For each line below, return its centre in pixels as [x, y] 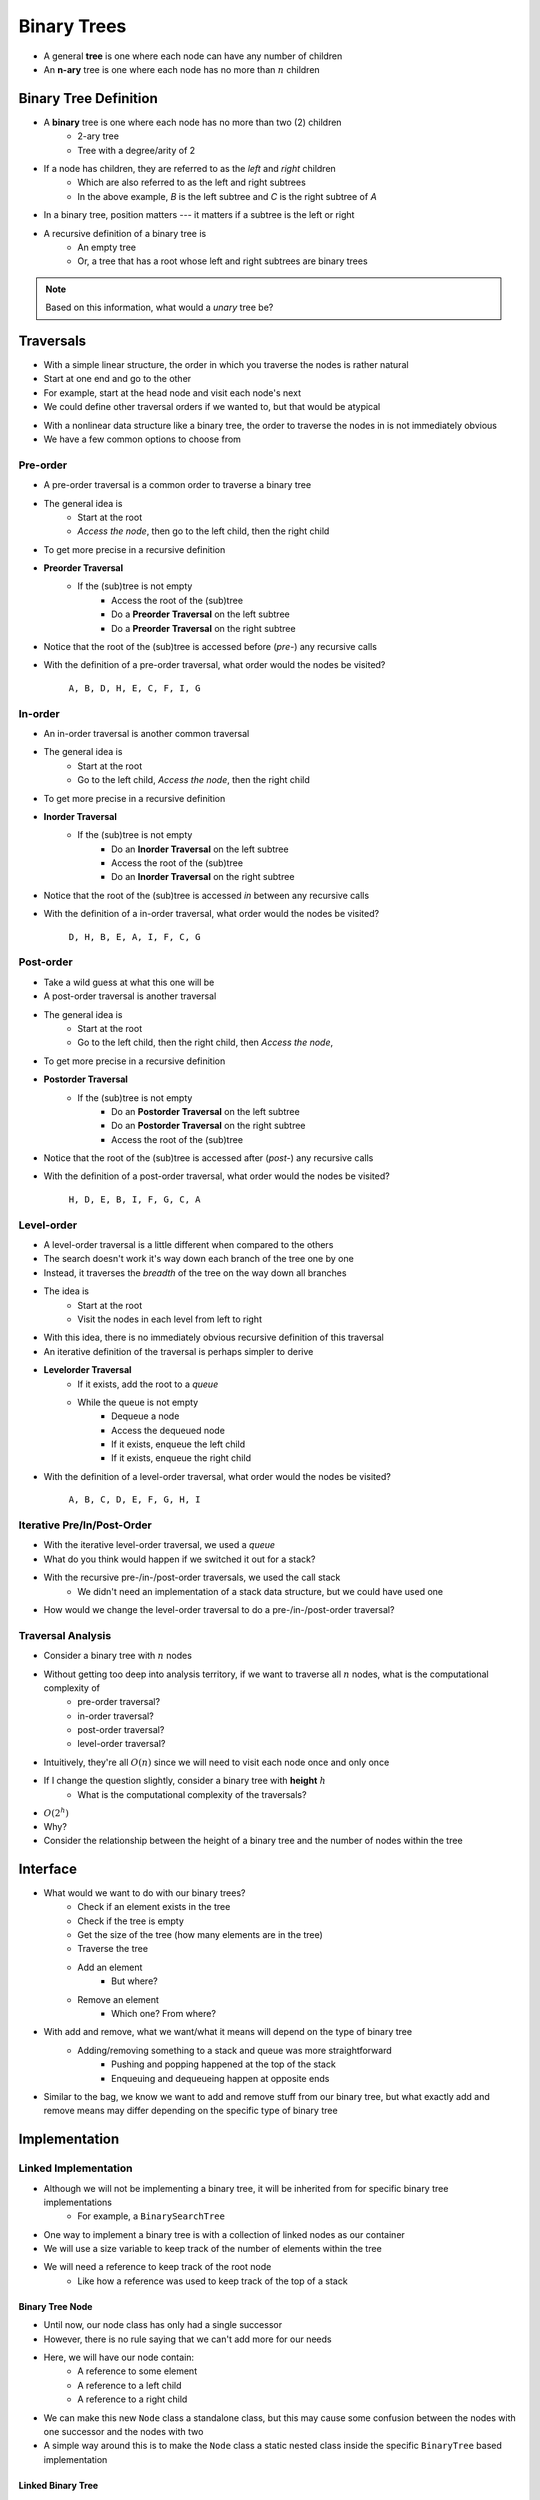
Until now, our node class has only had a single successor [163, 2325]
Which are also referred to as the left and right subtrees [192, 182]
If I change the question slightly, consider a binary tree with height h [185, 1781]
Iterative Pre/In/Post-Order [85, 1525]
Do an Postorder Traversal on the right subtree [208, 1126]
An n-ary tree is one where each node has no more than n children [181, 69]
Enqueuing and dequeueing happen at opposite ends [220, 2078]
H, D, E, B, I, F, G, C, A [134, 1199]
